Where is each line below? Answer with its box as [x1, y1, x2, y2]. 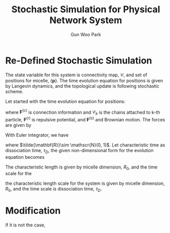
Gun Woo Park [70, 31, 101, 37]
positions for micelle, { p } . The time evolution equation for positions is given [5, 77, 163, 83]
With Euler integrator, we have [5, 132, 69, 138]
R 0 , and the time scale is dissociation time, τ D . [5, 186, 102, 193]
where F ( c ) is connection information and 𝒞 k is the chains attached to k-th [5, 108, 160, 116]
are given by [5, 122, 32, 128]
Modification [5, 205, 61, 217]
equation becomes [5, 154, 45, 160]
